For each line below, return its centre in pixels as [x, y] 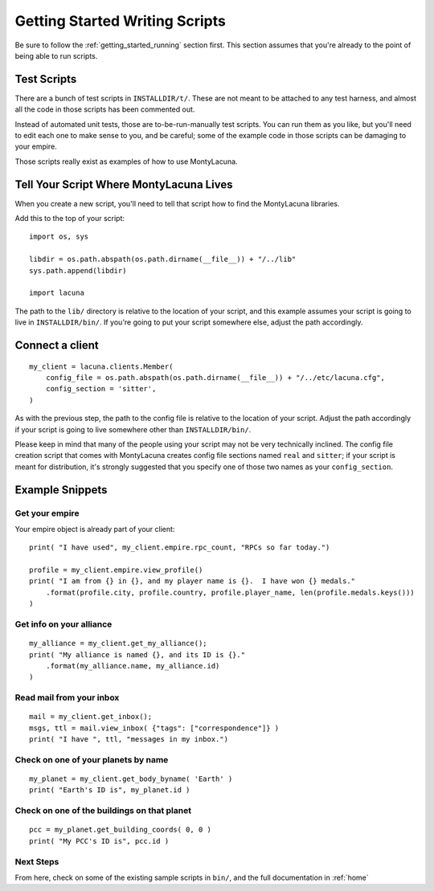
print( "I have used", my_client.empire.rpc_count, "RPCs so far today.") [180, 548]
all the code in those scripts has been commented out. [105, 109]
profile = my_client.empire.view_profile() [116, 570]
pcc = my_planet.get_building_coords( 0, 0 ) [121, 830]
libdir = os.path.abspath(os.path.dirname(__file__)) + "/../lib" [163, 260]
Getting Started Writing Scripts [121, 21]
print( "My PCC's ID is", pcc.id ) [99, 841]
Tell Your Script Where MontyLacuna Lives [124, 184]
